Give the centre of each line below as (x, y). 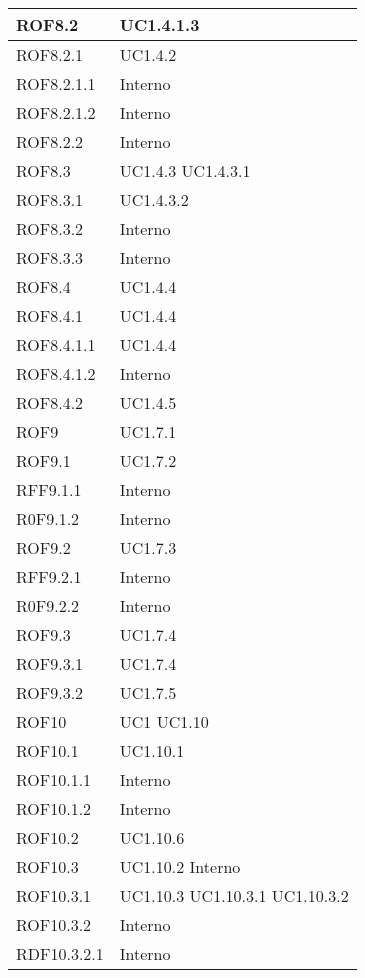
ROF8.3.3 (50, 257)
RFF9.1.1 (49, 489)
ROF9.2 (43, 547)
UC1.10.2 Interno (180, 866)
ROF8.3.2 (50, 228)
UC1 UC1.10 (164, 721)
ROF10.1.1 (54, 779)
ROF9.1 (43, 460)
